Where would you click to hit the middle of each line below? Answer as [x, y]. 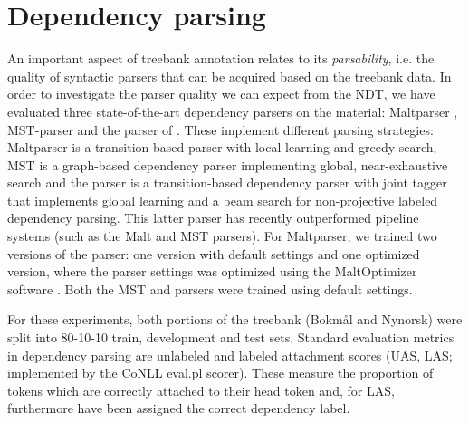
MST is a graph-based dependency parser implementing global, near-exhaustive [228, 164]
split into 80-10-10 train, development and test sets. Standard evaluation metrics [231, 337]
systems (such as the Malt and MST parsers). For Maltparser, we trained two [222, 236]
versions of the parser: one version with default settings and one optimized [214, 253]
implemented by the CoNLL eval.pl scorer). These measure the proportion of [220, 373]
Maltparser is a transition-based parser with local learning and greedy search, [222, 147]
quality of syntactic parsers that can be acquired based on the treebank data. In [230, 76]
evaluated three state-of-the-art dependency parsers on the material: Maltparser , [233, 111]
